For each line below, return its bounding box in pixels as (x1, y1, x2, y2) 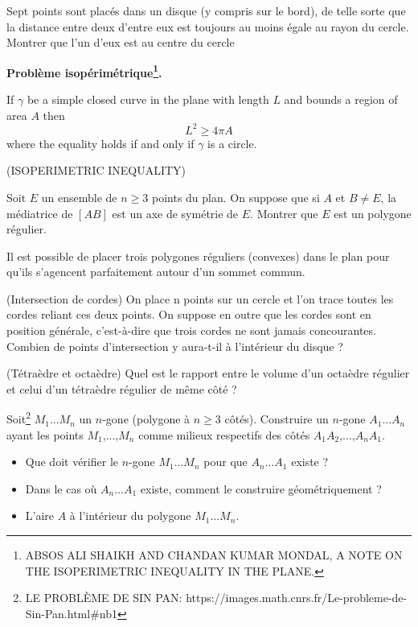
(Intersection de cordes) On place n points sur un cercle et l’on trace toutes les (6, 290, 394, 307)
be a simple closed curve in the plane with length (27, 91, 269, 108)
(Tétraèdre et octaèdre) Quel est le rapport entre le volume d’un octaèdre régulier (6, 365, 410, 382)
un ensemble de (41, 188, 117, 205)
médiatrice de (6, 204, 73, 221)
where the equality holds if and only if (6, 134, 195, 151)
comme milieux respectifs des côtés (138, 426, 310, 443)
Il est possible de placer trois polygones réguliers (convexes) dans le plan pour (6, 247, 390, 264)
